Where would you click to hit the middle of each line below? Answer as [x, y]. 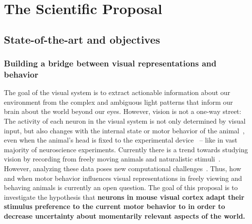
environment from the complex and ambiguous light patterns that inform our [118, 102]
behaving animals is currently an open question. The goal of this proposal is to [121, 187]
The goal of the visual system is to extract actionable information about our [117, 92]
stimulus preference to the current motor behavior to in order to [115, 206]
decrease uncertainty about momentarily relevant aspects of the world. [125, 216]
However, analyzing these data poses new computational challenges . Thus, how [123, 168]
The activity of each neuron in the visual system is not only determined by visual [125, 121]
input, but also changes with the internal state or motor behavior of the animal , [124, 130]
